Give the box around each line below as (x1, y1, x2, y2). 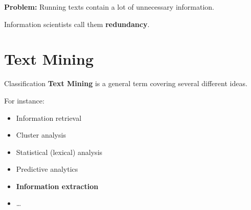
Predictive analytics (16, 164, 78, 174)
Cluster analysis (16, 129, 66, 140)
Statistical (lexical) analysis (16, 146, 103, 157)
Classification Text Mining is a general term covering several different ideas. (4, 78, 247, 89)
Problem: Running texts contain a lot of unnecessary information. (4, 2, 215, 12)
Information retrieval (16, 112, 82, 123)
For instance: (4, 95, 44, 106)
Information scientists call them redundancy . (4, 18, 150, 29)
